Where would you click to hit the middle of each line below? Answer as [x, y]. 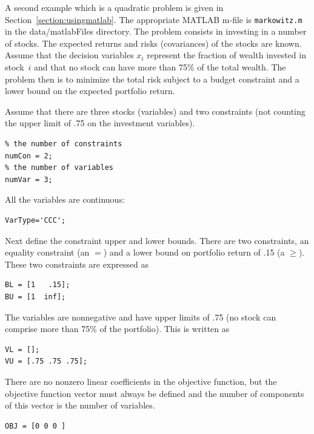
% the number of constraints [64, 144]
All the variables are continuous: [65, 199]
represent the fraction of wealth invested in [226, 55]
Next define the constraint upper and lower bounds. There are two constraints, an [157, 240]
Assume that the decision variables [69, 55]
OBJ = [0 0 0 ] [35, 426]
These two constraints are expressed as [77, 264]
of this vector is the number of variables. [80, 405]
